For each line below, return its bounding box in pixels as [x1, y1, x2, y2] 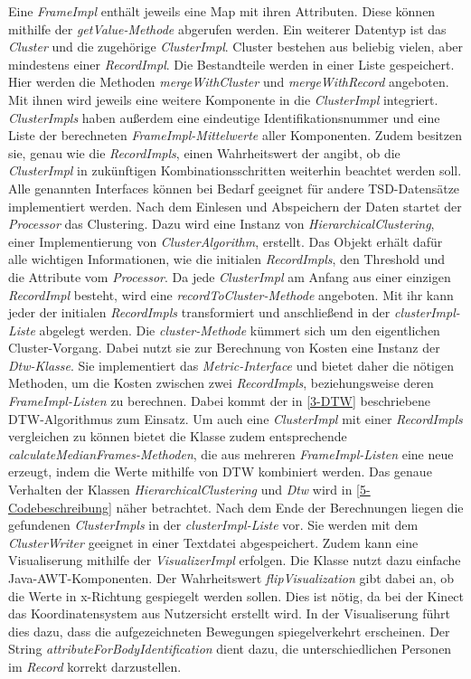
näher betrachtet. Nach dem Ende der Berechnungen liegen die [116, 497, 464, 516]
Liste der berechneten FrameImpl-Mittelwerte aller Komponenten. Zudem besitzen [8, 126, 462, 145]
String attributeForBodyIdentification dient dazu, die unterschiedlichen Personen [8, 639, 452, 658]
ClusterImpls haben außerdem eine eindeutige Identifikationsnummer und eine [8, 108, 440, 127]
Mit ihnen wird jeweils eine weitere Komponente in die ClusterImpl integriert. [8, 90, 438, 108]
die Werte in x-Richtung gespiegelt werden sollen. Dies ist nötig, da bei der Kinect [8, 586, 465, 605]
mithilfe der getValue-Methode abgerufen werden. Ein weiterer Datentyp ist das [8, 19, 447, 38]
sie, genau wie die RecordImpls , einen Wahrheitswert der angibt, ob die [8, 143, 400, 162]
